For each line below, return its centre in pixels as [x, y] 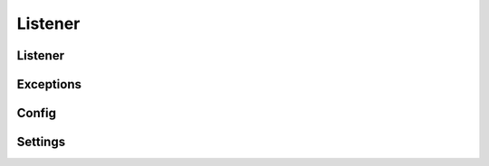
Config [36, 113]
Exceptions [49, 84]
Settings [41, 142]
